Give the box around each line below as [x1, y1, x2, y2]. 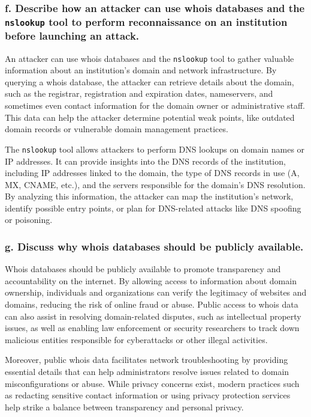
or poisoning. [5, 213, 53, 226]
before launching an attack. [5, 28, 140, 43]
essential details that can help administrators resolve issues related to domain [5, 365, 289, 378]
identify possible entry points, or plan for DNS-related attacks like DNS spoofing [5, 201, 301, 214]
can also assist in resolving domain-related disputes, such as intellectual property [5, 309, 301, 322]
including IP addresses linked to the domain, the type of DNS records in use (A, [5, 166, 300, 179]
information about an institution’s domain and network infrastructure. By [5, 64, 277, 76]
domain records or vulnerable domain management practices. [5, 123, 228, 135]
